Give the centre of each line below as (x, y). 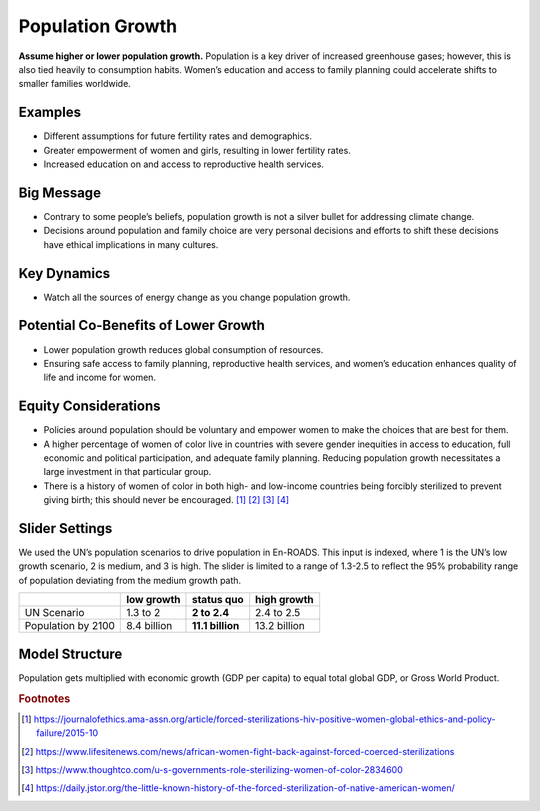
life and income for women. (100, 377)
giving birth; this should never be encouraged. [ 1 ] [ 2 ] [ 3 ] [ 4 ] (166, 500)
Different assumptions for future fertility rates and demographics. (177, 136)
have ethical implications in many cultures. (131, 244)
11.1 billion (215, 626)
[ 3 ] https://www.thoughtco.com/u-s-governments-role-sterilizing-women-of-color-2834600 (212, 769)
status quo (217, 600)
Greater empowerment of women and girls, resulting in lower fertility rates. (197, 150)
